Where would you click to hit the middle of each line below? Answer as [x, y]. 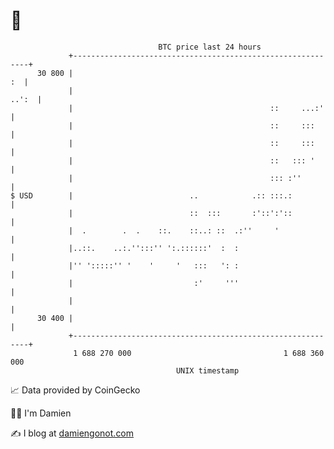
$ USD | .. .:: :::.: [151, 195]
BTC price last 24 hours [210, 47]
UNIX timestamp [207, 370]
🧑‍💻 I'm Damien [41, 413]
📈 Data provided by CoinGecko [75, 390]
